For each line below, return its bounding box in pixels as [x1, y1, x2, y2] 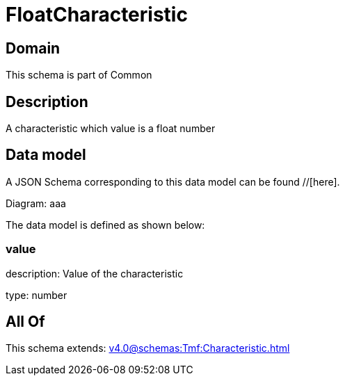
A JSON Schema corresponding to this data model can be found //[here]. [6, 175, 340, 188]
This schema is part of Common [6, 69, 152, 81]
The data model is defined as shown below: [6, 218, 205, 231]
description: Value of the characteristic [6, 267, 184, 279]
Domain [6, 39, 61, 57]
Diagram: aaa [6, 197, 66, 209]
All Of [6, 313, 45, 331]
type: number [6, 289, 67, 301]
